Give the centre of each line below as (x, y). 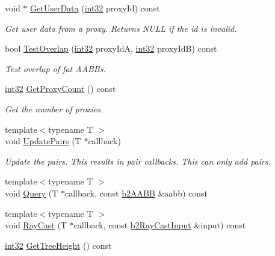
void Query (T (32, 193)
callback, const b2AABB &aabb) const (137, 193)
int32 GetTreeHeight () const (58, 245)
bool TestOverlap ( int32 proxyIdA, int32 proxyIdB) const (111, 48)
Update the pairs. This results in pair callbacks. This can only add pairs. (138, 161)
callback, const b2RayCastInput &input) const (160, 225)
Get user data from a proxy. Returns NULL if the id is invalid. (121, 28)
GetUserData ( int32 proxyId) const (95, 8)
